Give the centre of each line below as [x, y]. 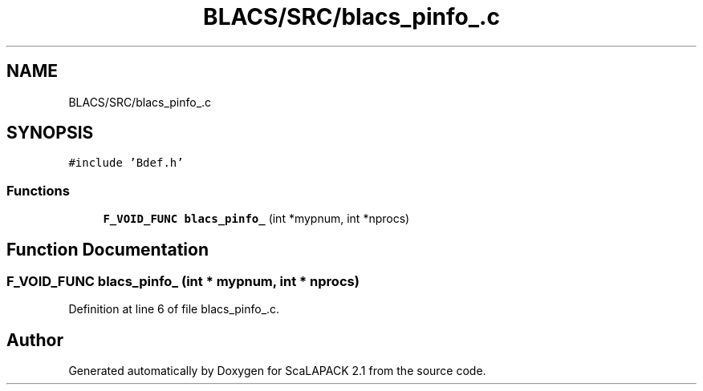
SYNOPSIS [50, 133]
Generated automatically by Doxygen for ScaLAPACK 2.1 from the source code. [277, 371]
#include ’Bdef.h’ [126, 163]
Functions [38, 190]
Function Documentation [108, 249]
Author [35, 340]
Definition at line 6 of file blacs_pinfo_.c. [174, 309]
